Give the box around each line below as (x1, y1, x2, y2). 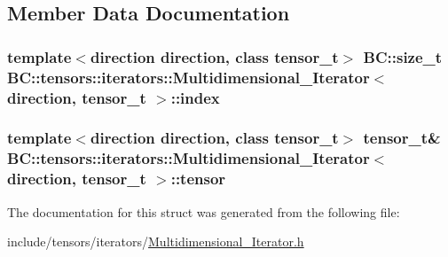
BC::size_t (363, 45, 443, 67)
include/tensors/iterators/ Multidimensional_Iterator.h (7, 232, 304, 251)
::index (170, 86, 220, 108)
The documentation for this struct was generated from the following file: (7, 202, 400, 221)
